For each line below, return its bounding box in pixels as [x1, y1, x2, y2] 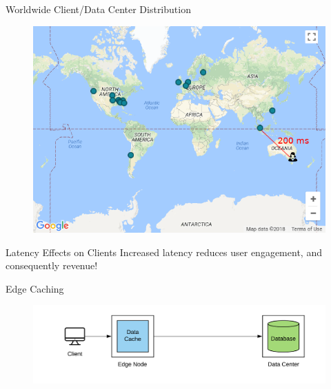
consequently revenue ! [6, 258, 98, 273]
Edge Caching [6, 281, 64, 295]
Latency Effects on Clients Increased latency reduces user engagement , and [6, 244, 322, 259]
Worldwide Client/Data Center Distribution [6, 2, 191, 16]
